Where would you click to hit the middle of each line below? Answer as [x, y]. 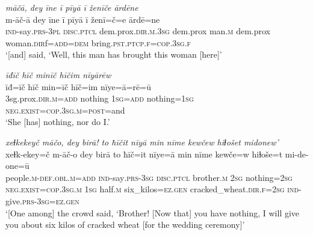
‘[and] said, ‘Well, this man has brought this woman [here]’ [114, 54]
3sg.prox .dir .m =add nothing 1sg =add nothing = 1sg [100, 98]
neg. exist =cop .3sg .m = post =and [65, 110]
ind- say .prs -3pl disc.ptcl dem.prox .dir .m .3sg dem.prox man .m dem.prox [138, 31]
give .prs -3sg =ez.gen [42, 200]
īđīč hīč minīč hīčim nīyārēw [58, 74]
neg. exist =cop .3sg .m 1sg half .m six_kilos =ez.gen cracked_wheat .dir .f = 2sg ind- [153, 189]
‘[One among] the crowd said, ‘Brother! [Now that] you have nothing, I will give [153, 212]
